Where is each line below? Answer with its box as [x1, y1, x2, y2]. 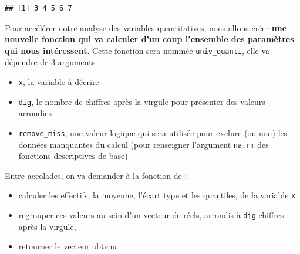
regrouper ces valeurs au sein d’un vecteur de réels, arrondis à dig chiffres [18, 209, 284, 221]
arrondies [18, 107, 52, 119]
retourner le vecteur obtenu [18, 240, 117, 252]
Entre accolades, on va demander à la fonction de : [5, 169, 187, 181]
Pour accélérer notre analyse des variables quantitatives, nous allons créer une [5, 21, 287, 33]
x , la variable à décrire [18, 76, 99, 88]
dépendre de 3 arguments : [5, 56, 100, 68]
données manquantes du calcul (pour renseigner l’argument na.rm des [18, 138, 269, 150]
